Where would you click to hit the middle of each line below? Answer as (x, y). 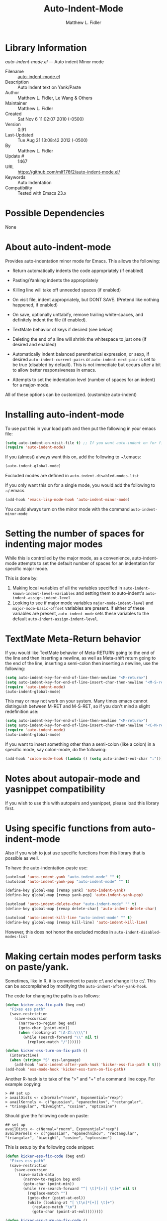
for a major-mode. (31, 385)
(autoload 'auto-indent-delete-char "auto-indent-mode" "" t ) (71, 904)
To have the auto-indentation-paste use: (46, 868)
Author (12, 92)
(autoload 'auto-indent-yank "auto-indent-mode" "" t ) (63, 877)
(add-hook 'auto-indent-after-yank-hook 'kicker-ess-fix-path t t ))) (88, 1065)
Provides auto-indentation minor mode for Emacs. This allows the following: (83, 261)
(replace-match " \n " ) (54, 1207)
